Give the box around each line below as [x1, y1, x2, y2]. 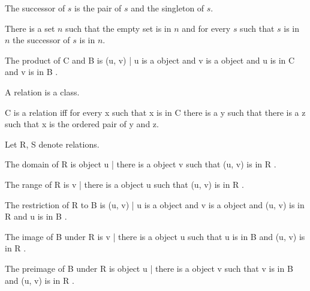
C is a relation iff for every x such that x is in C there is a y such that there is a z [5, 106, 306, 118]
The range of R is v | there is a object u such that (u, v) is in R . [5, 178, 244, 190]
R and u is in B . [5, 210, 67, 223]
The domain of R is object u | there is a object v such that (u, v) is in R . [5, 158, 276, 170]
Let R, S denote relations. [5, 137, 100, 150]
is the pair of [74, 2, 122, 14]
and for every [182, 22, 231, 34]
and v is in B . [5, 65, 58, 78]
